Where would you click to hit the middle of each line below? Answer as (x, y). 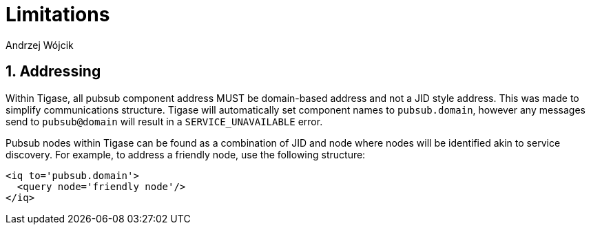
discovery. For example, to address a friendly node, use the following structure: (186, 154)
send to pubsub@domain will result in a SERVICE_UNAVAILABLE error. (164, 121)
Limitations (58, 14)
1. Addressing (53, 72)
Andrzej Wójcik (40, 45)
